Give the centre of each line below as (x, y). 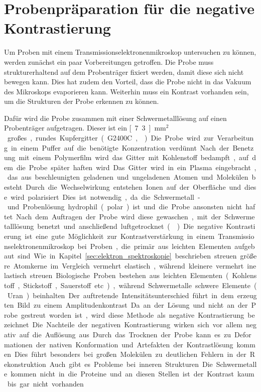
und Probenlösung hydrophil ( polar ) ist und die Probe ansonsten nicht (125, 207)
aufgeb (245, 246)
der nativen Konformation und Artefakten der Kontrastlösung (135, 344)
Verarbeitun (235, 138)
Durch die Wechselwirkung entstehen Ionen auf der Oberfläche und (133, 187)
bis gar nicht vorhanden (45, 383)
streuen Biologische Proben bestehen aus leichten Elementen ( (129, 275)
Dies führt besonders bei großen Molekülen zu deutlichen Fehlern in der (130, 354)
